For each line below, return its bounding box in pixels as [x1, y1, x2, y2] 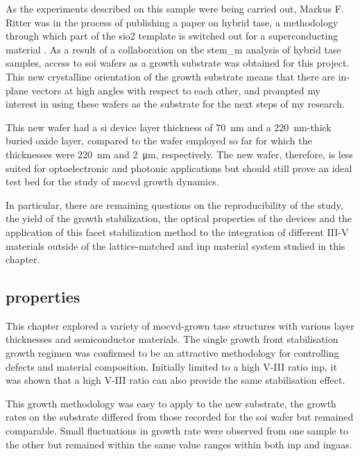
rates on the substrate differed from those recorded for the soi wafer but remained [6, 409, 354, 424]
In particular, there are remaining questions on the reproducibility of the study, [6, 197, 343, 212]
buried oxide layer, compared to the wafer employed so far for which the [6, 133, 312, 148]
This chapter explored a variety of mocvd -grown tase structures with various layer [6, 318, 354, 332]
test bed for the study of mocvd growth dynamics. [6, 174, 219, 189]
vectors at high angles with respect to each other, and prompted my [31, 83, 320, 97]
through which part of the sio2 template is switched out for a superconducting [6, 28, 338, 43]
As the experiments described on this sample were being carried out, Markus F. [6, 1, 344, 15]
